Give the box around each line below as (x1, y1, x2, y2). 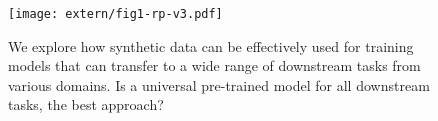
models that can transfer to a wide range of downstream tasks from (8, 55, 421, 76)
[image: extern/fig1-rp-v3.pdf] (8, 7, 223, 21)
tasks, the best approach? (8, 94, 164, 115)
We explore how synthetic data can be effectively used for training (8, 35, 414, 56)
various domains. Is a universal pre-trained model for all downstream (8, 74, 430, 95)
